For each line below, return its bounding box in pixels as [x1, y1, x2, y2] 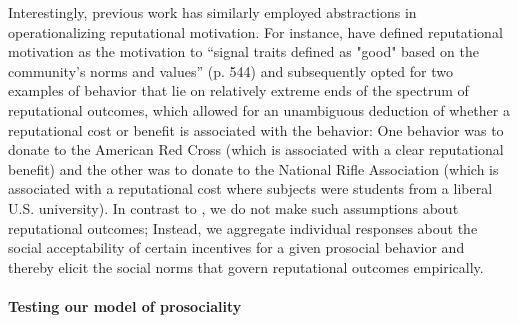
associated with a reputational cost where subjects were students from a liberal [8, 178, 493, 199]
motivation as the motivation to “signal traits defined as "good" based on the [8, 41, 479, 62]
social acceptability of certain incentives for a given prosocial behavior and [8, 237, 465, 258]
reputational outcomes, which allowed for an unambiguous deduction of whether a [8, 99, 510, 120]
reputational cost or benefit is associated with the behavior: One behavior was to [8, 119, 504, 140]
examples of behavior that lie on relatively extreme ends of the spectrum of [8, 80, 469, 101]
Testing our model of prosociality [8, 295, 242, 316]
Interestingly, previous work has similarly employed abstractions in [8, 2, 417, 22]
